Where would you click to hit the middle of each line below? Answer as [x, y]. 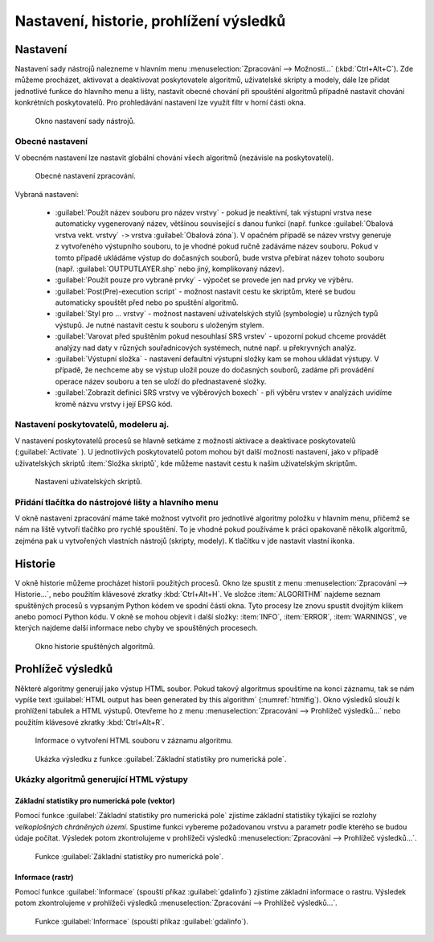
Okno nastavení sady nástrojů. [85, 121]
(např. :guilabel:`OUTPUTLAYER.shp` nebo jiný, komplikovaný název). [170, 269]
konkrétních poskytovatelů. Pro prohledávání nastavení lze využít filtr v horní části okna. [160, 103]
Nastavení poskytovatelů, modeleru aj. [92, 425]
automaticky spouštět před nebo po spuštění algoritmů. [147, 302]
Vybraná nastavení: [47, 194]
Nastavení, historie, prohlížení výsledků [150, 21]
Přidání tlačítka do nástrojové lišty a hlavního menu [117, 502]
